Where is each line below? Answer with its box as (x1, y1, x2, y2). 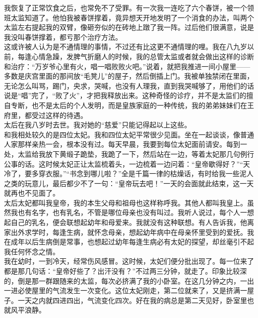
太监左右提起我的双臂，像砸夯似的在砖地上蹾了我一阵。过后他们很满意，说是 (4, 22, 254, 32)
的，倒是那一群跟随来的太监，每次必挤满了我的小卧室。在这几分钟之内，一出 (4, 275, 254, 286)
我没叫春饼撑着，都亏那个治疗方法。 (4, 31, 122, 42)
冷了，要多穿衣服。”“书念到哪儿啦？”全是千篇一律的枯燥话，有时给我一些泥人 (4, 168, 254, 179)
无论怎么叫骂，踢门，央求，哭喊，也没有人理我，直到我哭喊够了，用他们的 (4, 80, 247, 91)
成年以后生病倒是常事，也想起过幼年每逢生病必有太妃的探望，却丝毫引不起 (10, 236, 254, 247)
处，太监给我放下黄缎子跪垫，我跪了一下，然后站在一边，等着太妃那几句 (4, 148, 240, 159)
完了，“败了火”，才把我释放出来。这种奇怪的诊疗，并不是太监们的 (31, 90, 247, 101)
